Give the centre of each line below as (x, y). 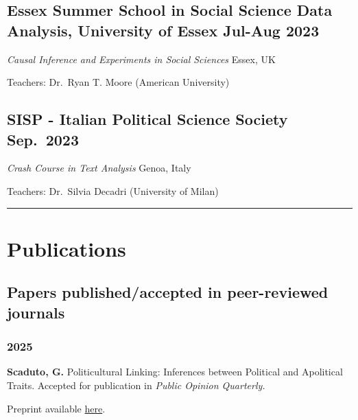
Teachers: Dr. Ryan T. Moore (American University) (118, 82)
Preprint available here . (56, 408)
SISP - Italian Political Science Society (147, 119)
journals (36, 312)
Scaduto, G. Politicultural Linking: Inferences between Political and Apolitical (175, 372)
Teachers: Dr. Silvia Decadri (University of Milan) (113, 190)
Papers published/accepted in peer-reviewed (168, 292)
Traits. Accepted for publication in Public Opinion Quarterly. (136, 385)
